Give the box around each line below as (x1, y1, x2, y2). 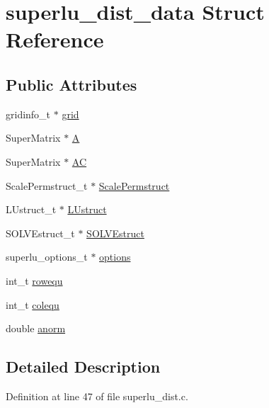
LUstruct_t (6, 202, 57, 217)
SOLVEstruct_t (6, 225, 75, 240)
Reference (6, 25, 104, 54)
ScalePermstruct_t (6, 178, 88, 193)
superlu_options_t (6, 249, 88, 264)
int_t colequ (6, 297, 59, 312)
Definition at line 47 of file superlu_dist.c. (6, 388, 188, 403)
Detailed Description (6, 356, 161, 378)
